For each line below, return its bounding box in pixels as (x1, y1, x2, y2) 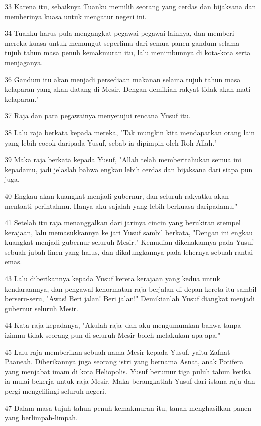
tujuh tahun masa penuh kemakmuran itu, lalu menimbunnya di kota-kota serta (5, 47, 251, 58)
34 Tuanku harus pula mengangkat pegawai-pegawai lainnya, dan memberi (5, 28, 234, 38)
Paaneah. (5, 356, 33, 367)
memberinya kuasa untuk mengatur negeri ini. (5, 11, 147, 21)
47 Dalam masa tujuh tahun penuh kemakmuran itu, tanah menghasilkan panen (5, 402, 251, 413)
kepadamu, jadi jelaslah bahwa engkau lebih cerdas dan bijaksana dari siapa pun (5, 164, 253, 174)
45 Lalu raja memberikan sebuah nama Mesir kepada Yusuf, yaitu (5, 346, 208, 357)
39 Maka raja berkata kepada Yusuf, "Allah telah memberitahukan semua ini (5, 154, 241, 165)
